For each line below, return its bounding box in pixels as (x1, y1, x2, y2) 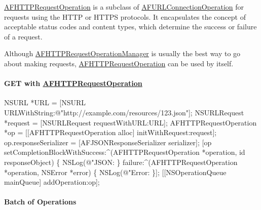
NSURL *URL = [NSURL (4, 97, 86, 108)
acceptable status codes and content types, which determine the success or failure (4, 21, 257, 32)
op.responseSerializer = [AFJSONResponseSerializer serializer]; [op (4, 137, 212, 147)
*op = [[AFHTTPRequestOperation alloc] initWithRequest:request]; (4, 127, 217, 138)
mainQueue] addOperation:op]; (4, 177, 100, 187)
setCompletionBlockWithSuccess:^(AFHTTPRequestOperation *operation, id (4, 147, 245, 157)
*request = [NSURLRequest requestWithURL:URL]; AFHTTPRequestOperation (4, 117, 257, 128)
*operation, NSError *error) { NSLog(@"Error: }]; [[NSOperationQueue (4, 166, 227, 177)
